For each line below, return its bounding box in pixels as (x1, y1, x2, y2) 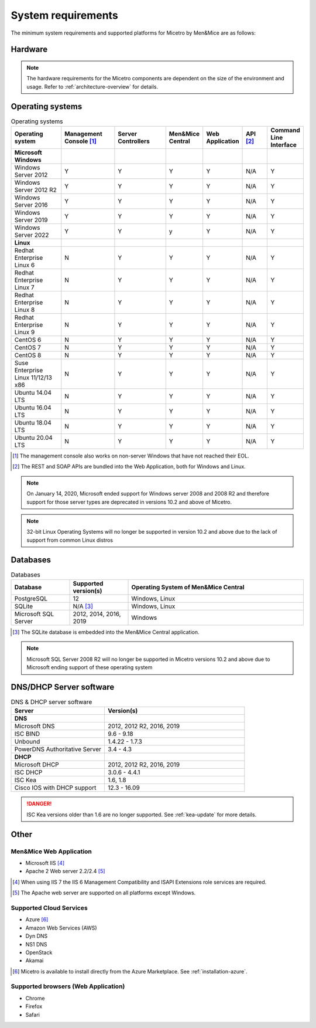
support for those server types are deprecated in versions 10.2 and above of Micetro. (26, 498, 232, 505)
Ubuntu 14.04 (14, 389, 52, 397)
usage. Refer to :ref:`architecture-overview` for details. (26, 83, 159, 90)
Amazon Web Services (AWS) (25, 924, 97, 931)
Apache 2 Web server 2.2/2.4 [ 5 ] (25, 868, 105, 875)
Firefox (25, 1003, 43, 1010)
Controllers (118, 137, 150, 145)
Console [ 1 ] (64, 137, 97, 145)
